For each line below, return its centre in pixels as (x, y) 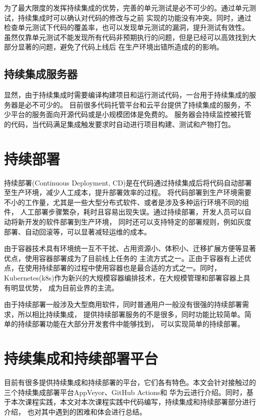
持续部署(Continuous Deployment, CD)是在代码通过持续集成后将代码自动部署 (128, 182)
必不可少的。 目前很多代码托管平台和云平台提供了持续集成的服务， (134, 104)
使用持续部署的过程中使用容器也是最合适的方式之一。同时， (123, 268)
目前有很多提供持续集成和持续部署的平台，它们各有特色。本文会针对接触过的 (130, 382)
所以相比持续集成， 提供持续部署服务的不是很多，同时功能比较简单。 (131, 314)
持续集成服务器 (41, 74)
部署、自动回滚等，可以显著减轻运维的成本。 (77, 231)
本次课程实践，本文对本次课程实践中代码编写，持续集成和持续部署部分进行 (133, 402)
